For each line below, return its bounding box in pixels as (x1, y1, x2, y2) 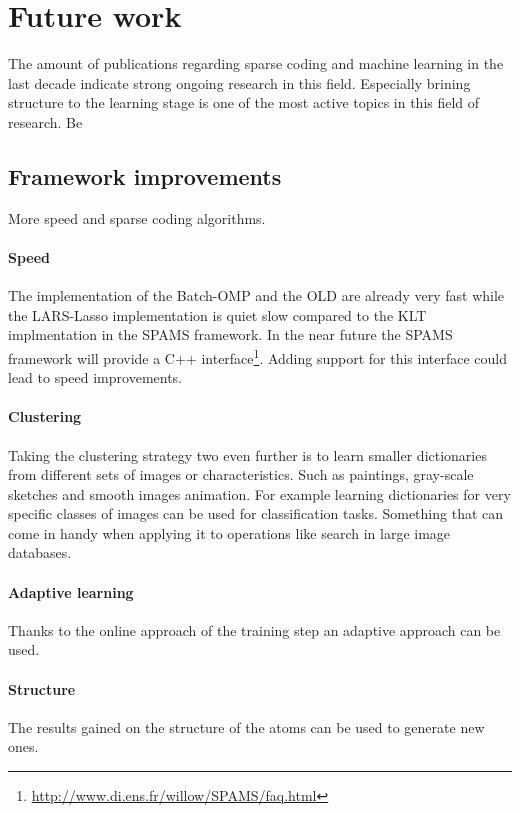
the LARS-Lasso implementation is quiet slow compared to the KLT (8, 304, 427, 325)
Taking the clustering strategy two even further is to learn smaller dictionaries (8, 444, 487, 465)
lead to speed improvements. (8, 367, 183, 388)
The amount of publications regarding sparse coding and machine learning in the (8, 53, 504, 74)
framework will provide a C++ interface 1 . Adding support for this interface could (8, 344, 508, 368)
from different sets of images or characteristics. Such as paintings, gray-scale (8, 464, 474, 485)
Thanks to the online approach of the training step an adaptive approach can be (8, 619, 501, 640)
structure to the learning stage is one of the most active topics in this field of (8, 92, 480, 113)
